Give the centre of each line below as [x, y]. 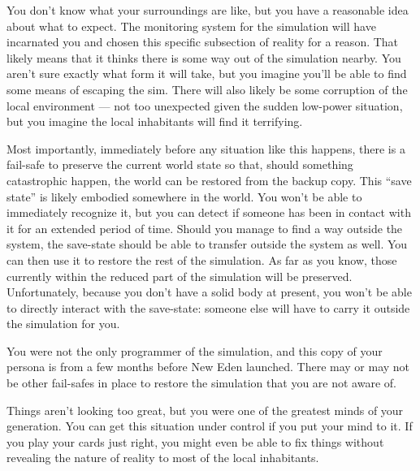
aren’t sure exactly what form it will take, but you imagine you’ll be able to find [207, 73]
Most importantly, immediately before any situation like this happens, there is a [206, 148]
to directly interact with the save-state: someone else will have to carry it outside [208, 307]
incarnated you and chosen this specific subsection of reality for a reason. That [203, 42]
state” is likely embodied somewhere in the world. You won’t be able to [184, 196]
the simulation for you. [63, 324]
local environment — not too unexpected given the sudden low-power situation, [205, 105]
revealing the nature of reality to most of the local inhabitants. [163, 458]
